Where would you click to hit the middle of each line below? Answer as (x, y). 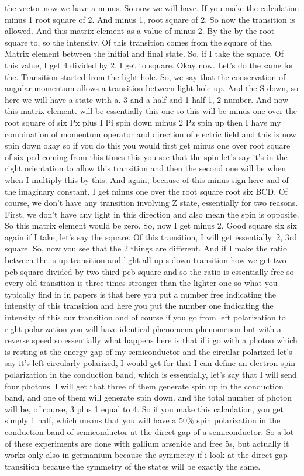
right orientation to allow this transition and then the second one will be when (146, 168)
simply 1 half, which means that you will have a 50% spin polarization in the (143, 420)
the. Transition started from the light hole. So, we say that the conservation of (145, 76)
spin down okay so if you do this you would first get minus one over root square (148, 145)
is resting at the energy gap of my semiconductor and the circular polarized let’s (148, 351)
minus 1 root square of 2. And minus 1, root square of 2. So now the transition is (150, 19)
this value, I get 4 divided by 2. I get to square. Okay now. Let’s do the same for (149, 65)
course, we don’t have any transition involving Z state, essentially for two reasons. (151, 203)
